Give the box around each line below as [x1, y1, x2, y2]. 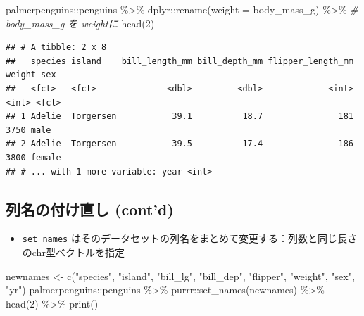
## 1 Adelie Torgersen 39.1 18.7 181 [6, 111, 353, 122]
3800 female [6, 152, 61, 163]
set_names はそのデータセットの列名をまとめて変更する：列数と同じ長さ [22, 231, 357, 246]
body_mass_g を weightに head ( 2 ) [6, 15, 155, 30]
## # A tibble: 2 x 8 [6, 42, 107, 53]
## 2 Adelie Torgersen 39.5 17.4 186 [6, 139, 353, 149]
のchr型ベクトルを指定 [22, 244, 125, 259]
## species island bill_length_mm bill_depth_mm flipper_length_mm [6, 56, 353, 66]
